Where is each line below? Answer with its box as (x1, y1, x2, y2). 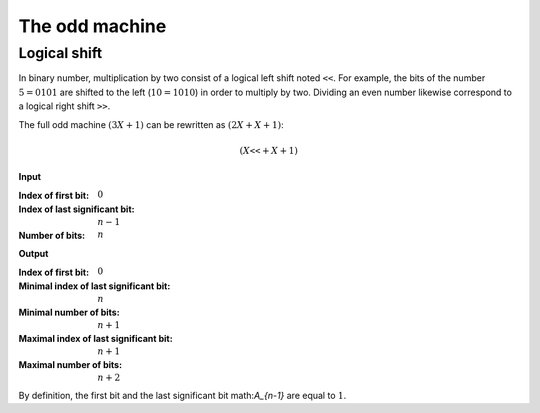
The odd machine (18, 15, 167, 37)
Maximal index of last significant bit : (18, 333, 174, 345)
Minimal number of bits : (18, 306, 120, 319)
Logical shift (18, 44, 103, 62)
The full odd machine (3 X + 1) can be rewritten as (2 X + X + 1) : (18, 118, 284, 130)
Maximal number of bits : (18, 359, 123, 371)
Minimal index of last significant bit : (18, 280, 171, 292)
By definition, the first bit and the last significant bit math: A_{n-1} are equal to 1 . (18, 390, 347, 402)
